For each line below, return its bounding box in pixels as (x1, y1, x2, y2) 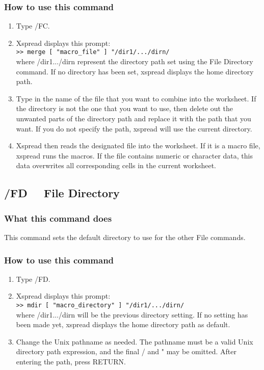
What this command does (4, 212, 112, 224)
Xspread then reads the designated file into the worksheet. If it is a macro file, (16, 140, 260, 151)
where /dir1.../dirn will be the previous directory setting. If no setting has (16, 309, 248, 320)
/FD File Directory (4, 185, 120, 201)
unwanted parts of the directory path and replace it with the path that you (16, 113, 251, 124)
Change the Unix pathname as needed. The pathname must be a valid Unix (16, 336, 253, 347)
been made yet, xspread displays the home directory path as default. (16, 319, 230, 330)
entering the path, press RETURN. (16, 356, 126, 367)
